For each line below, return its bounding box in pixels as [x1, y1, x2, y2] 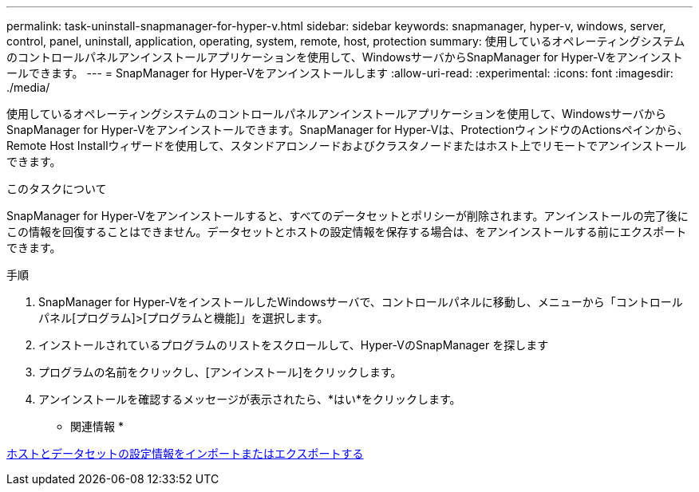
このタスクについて [6, 182, 107, 195]
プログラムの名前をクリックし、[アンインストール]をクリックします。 [38, 365, 402, 379]
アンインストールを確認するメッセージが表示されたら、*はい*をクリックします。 [38, 392, 461, 406]
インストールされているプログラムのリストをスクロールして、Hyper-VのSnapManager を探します [38, 338, 549, 352]
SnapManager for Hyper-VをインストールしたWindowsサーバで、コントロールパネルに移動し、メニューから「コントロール [38, 295, 683, 309]
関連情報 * [70, 419, 124, 433]
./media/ [6, 81, 50, 94]
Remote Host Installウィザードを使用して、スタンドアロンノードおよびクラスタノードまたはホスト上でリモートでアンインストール [6, 139, 687, 152]
